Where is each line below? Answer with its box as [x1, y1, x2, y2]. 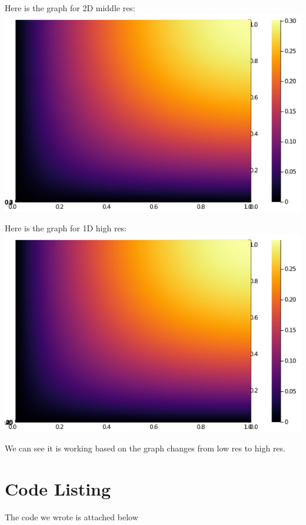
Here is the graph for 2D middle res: [5, 2, 135, 14]
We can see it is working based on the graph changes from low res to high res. [5, 442, 285, 454]
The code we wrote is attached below [5, 511, 138, 523]
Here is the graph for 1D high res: [5, 222, 127, 234]
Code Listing [5, 477, 111, 501]
